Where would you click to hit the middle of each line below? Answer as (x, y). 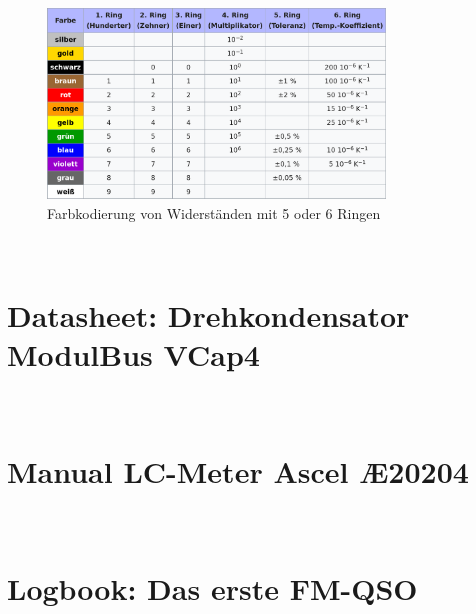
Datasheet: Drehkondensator (208, 315)
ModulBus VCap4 (133, 354)
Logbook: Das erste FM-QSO (212, 587)
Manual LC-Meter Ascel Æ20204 (238, 471)
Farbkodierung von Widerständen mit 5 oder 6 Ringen (214, 212)
